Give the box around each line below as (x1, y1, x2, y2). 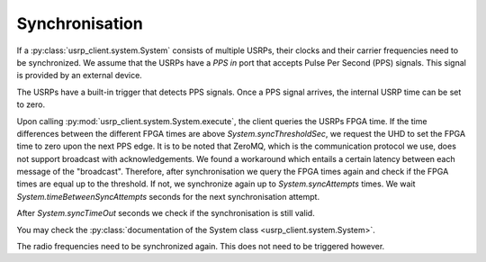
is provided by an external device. (16, 70, 143, 81)
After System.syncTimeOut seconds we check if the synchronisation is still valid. (16, 208, 315, 219)
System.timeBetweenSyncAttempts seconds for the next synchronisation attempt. (16, 191, 319, 202)
